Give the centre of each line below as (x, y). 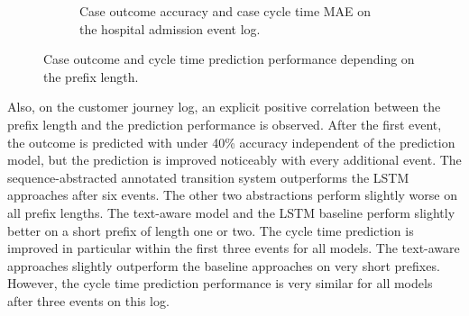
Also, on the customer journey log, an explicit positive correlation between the (224, 107)
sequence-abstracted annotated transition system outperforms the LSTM (208, 177)
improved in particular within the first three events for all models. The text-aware (234, 248)
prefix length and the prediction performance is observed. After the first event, (225, 124)
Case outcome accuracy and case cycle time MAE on (225, 11)
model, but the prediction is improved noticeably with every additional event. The (234, 160)
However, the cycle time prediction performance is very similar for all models (220, 283)
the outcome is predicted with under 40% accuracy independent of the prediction (231, 142)
